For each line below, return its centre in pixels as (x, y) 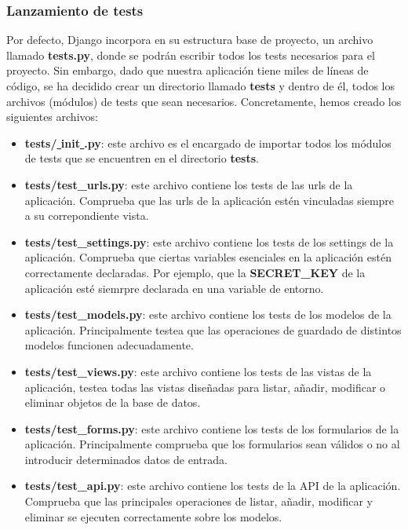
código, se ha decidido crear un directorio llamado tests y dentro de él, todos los (201, 86)
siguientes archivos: (52, 117)
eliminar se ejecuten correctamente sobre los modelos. (153, 516)
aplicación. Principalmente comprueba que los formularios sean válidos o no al (212, 444)
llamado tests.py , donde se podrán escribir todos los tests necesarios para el (191, 55)
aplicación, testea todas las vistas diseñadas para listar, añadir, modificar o (205, 387)
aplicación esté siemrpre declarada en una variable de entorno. (174, 288)
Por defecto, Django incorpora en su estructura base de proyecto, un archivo (190, 40)
